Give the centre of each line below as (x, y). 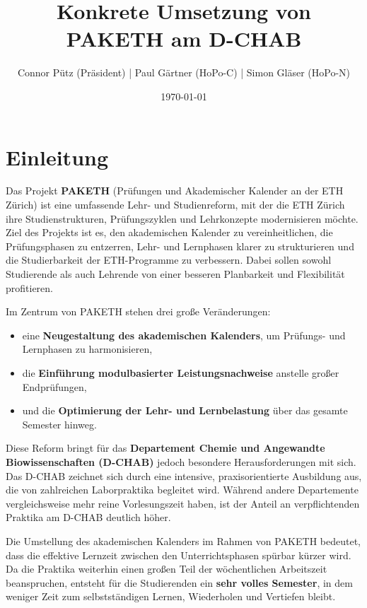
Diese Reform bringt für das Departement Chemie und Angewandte (165, 448)
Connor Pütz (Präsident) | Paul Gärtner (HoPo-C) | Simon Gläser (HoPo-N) (184, 72)
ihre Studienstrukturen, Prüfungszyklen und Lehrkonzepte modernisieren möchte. (182, 218)
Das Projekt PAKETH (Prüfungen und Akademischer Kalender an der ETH (175, 191)
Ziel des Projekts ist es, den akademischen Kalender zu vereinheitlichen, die (169, 232)
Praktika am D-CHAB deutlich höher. (88, 517)
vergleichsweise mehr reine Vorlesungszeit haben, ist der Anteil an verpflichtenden (183, 503)
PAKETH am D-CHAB (184, 39)
